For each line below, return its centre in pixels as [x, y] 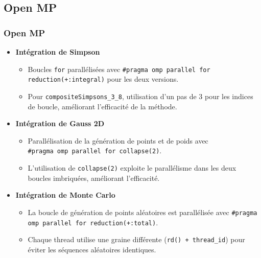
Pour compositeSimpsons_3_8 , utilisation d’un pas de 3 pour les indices [140, 96]
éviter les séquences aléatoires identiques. [92, 249]
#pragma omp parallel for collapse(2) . [95, 150]
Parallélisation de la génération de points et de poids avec [118, 140]
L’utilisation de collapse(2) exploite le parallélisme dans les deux [132, 168]
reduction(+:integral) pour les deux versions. [103, 79]
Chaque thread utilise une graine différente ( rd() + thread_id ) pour [136, 239]
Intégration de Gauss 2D [60, 123]
